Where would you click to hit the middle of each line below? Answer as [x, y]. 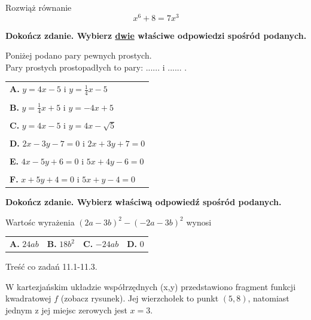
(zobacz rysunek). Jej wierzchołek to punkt [140, 298]
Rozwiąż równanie [39, 7]
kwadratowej [28, 298]
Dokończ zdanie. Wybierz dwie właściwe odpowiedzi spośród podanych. [156, 35]
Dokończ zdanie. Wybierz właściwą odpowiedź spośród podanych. [144, 202]
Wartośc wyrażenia [40, 222]
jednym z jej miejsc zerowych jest [66, 310]
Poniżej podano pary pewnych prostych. [79, 55]
